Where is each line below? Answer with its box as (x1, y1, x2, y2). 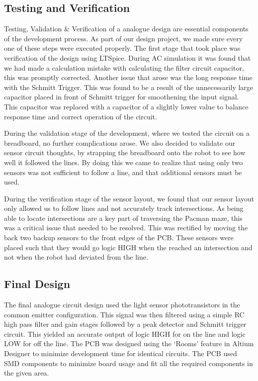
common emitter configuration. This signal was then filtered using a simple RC (4, 309, 245, 319)
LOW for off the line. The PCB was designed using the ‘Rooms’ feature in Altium (4, 338, 254, 349)
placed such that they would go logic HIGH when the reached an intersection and (4, 242, 253, 252)
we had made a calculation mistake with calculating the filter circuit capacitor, (4, 62, 244, 73)
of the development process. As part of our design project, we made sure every (4, 33, 243, 43)
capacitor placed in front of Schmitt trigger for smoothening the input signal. (4, 92, 239, 102)
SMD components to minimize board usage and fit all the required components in (4, 358, 253, 368)
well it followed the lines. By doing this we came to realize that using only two (4, 157, 243, 167)
